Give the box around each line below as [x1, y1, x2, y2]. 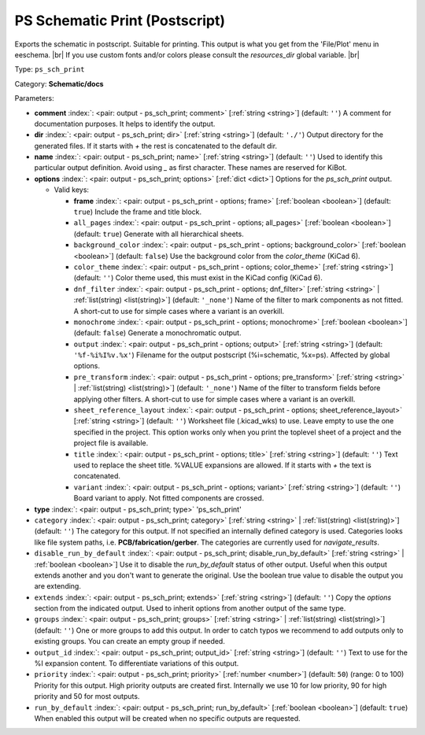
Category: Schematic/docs [14, 79, 104, 88]
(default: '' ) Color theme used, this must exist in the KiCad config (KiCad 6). [73, 273, 323, 283]
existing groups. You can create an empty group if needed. [34, 637, 226, 646]
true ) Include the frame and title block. [73, 207, 202, 216]
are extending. [34, 582, 82, 591]
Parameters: [14, 94, 54, 103]
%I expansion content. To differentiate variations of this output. [34, 659, 239, 668]
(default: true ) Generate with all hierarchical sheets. [73, 229, 244, 238]
